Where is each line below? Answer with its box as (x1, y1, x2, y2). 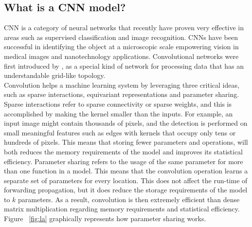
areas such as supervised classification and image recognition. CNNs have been (4, 32, 238, 42)
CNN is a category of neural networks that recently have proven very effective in (4, 22, 244, 33)
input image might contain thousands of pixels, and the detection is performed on (4, 118, 248, 128)
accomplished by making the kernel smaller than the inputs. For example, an (4, 108, 233, 118)
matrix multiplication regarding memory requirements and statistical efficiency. (4, 204, 240, 214)
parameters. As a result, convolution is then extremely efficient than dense (18, 194, 240, 204)
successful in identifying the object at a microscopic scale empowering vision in (4, 41, 239, 52)
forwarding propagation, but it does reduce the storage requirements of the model (4, 185, 248, 195)
